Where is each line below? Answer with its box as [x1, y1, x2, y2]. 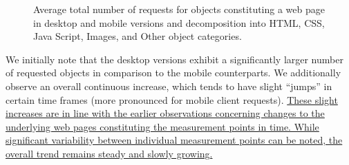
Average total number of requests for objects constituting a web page [33, 2, 326, 16]
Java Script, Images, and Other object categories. [33, 29, 242, 43]
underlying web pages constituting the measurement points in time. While [6, 119, 319, 133]
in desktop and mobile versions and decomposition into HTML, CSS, [33, 15, 325, 30]
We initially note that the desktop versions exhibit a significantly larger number [6, 52, 343, 66]
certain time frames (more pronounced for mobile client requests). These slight [6, 92, 338, 107]
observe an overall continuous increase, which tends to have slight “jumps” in [6, 78, 332, 93]
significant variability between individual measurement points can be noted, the [6, 133, 343, 147]
